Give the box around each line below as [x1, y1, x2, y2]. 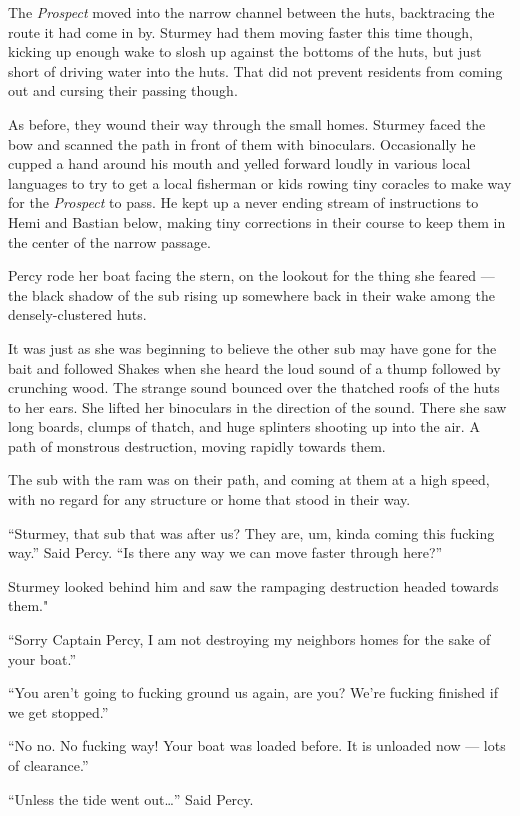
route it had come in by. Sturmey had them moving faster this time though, [8, 21, 474, 42]
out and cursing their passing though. [8, 80, 238, 101]
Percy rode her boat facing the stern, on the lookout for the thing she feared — [8, 265, 495, 286]
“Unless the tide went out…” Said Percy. [8, 788, 254, 809]
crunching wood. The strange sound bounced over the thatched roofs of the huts [8, 377, 500, 398]
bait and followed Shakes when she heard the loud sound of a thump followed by [8, 357, 501, 378]
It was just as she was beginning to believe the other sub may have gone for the [8, 337, 497, 358]
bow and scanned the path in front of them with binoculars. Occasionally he [8, 133, 476, 154]
